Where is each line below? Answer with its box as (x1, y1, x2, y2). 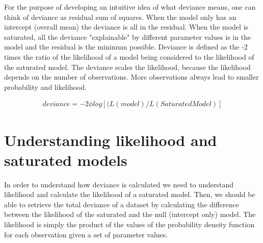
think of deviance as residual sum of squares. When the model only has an (4, 11, 236, 22)
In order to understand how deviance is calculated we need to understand (4, 179, 233, 189)
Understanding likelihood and (4, 129, 217, 150)
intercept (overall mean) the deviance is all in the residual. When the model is (4, 21, 249, 32)
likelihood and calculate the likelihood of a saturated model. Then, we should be (4, 189, 255, 200)
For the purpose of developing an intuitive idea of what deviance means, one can (4, 2, 256, 12)
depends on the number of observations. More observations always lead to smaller (4, 71, 259, 82)
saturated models (4, 149, 127, 170)
